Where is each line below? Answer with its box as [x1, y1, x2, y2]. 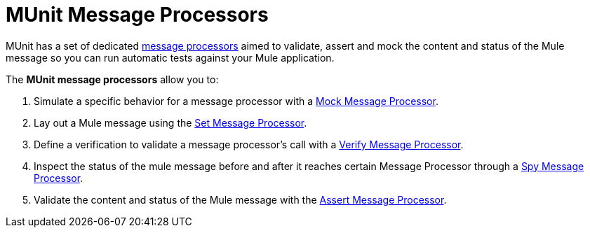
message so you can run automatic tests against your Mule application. [6, 51, 335, 64]
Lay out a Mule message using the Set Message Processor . [34, 116, 307, 129]
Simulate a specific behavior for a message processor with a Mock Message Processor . [34, 94, 438, 107]
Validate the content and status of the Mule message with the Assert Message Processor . [34, 193, 447, 206]
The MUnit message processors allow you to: [6, 73, 219, 85]
